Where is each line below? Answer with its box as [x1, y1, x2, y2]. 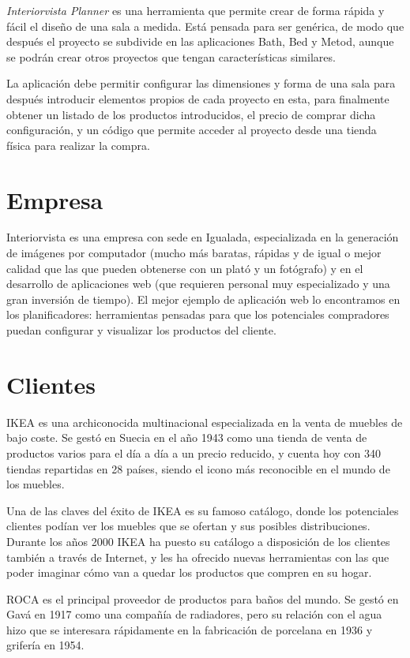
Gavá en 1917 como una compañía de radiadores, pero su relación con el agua [6, 606, 382, 622]
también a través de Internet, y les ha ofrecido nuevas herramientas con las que [6, 548, 389, 565]
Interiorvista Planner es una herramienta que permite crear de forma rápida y [6, 2, 385, 18]
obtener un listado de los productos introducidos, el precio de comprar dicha [6, 106, 376, 122]
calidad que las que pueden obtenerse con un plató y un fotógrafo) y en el [6, 260, 363, 276]
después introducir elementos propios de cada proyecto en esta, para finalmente [6, 90, 389, 107]
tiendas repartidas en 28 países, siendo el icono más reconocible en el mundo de [6, 460, 390, 477]
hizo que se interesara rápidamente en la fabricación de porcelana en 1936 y [6, 621, 373, 637]
